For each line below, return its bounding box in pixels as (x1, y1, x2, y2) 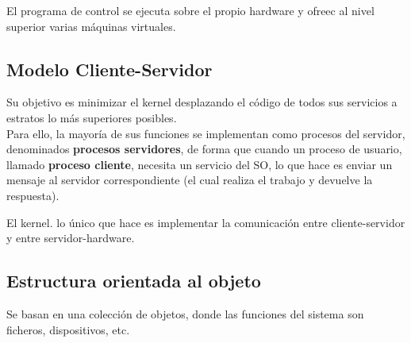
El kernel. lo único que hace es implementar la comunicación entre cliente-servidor (6, 214, 405, 230)
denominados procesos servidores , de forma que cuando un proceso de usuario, (6, 141, 402, 157)
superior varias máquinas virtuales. (6, 17, 176, 34)
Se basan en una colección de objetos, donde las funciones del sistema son (6, 305, 364, 322)
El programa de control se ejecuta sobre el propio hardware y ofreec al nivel (6, 2, 375, 18)
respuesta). (6, 187, 60, 203)
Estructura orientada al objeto (6, 268, 261, 293)
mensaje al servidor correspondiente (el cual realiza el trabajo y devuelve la (6, 171, 373, 188)
